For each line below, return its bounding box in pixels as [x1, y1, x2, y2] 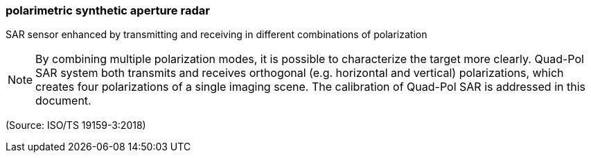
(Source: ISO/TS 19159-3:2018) [6, 119, 146, 132]
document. [35, 94, 91, 108]
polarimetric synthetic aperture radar [6, 3, 210, 17]
